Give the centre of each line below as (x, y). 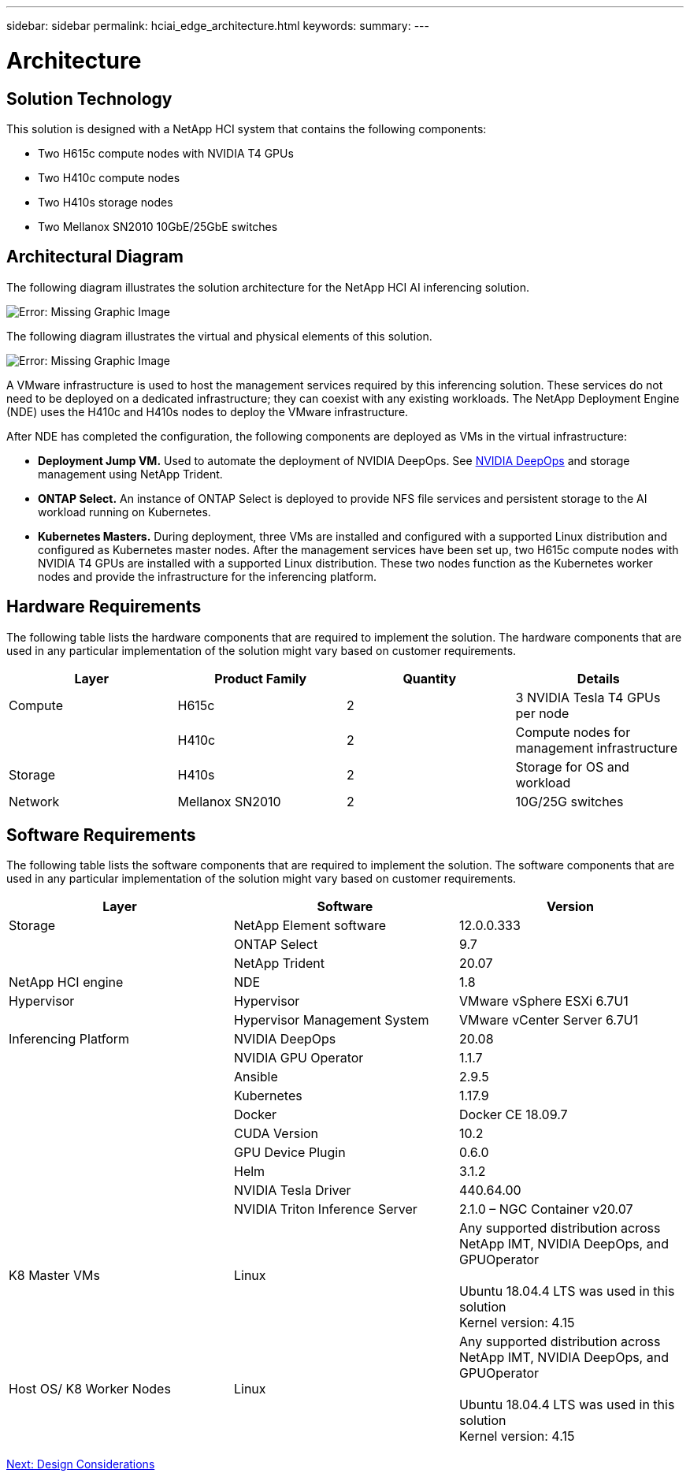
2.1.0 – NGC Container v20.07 (546, 1209)
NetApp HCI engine (66, 982)
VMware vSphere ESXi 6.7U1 (543, 1001)
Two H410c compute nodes (109, 177)
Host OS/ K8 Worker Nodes (90, 1389)
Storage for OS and (572, 766)
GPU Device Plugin (289, 1153)
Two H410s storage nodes (106, 202)
